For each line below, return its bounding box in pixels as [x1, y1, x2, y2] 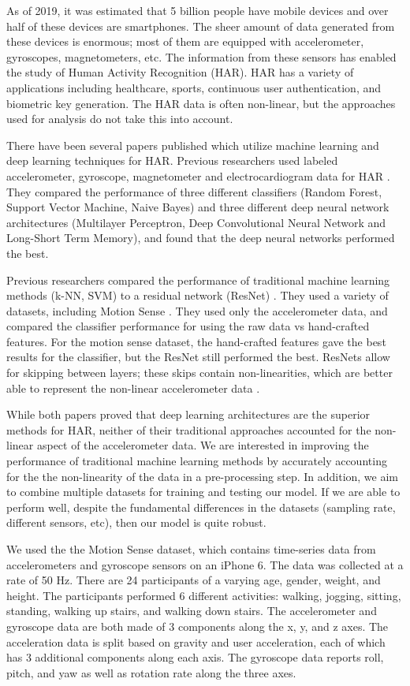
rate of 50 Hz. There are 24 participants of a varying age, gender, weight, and [6, 572, 381, 588]
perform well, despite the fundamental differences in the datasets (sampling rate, [6, 498, 396, 515]
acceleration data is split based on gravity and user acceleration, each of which [6, 633, 386, 650]
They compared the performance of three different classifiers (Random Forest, [6, 183, 382, 199]
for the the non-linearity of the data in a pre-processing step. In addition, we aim [6, 468, 399, 484]
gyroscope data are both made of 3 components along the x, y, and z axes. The [6, 617, 389, 634]
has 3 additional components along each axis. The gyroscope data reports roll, [6, 649, 384, 665]
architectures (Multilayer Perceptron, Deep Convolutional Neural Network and [6, 214, 386, 230]
